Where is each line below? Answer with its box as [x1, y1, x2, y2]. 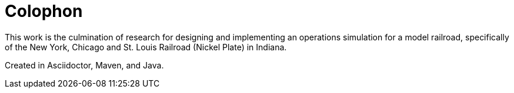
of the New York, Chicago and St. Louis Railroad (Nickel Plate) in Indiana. [5, 42, 287, 52]
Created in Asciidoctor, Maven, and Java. [5, 60, 164, 70]
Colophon [5, 1, 83, 21]
